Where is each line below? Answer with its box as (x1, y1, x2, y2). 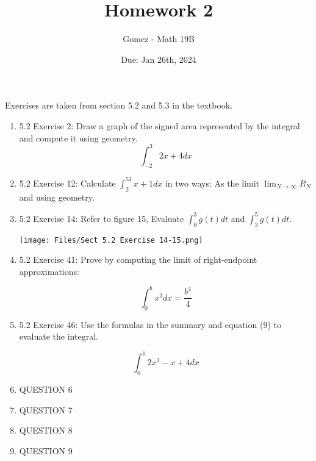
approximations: (19, 265, 79, 277)
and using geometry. (19, 190, 95, 203)
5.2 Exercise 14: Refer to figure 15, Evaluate (19, 212, 184, 224)
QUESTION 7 (19, 403, 73, 416)
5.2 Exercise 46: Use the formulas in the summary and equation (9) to (19, 318, 281, 331)
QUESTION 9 (19, 444, 73, 457)
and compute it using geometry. (19, 131, 138, 144)
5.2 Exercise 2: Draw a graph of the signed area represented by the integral (19, 119, 300, 132)
